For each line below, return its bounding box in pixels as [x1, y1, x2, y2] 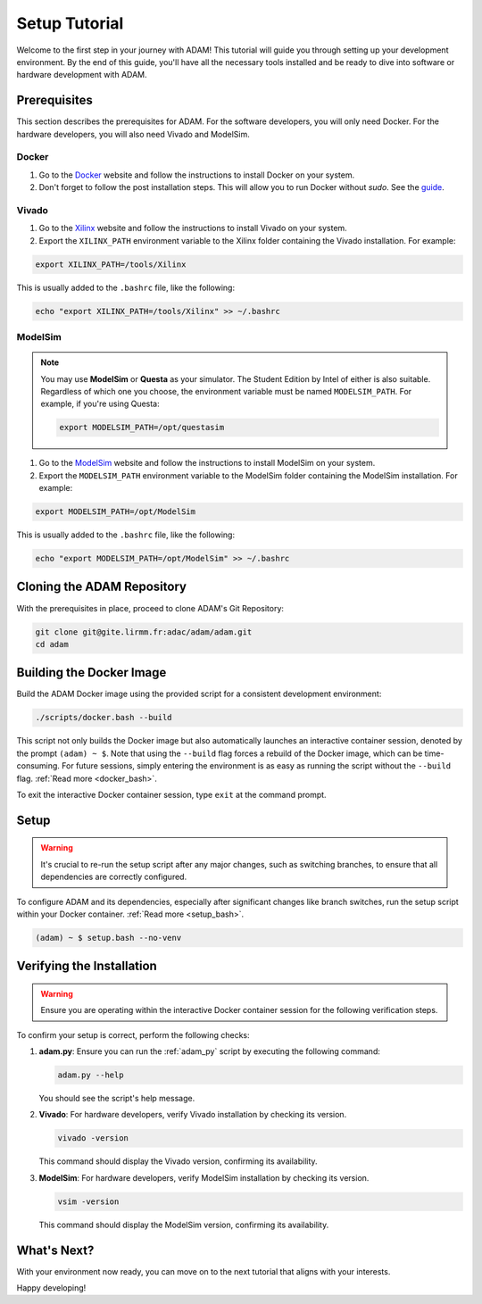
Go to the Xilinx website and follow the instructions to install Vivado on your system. [38, 223, 347, 234]
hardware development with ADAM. [16, 70, 147, 80]
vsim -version [57, 1196, 120, 1207]
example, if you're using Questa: [40, 398, 160, 410]
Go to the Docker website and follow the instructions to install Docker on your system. [38, 170, 355, 180]
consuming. [16, 760, 60, 771]
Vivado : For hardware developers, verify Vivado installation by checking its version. [38, 1109, 347, 1120]
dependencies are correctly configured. [40, 871, 187, 883]
